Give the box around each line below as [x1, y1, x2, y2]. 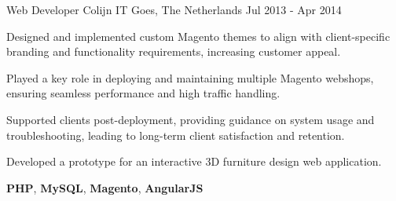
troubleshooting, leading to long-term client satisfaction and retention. [6, 126, 345, 143]
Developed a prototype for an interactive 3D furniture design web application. [6, 153, 382, 170]
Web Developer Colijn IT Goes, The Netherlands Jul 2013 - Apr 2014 [6, 2, 342, 17]
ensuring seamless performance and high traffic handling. [6, 85, 280, 101]
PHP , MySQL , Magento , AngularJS [6, 179, 203, 196]
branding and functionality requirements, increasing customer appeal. [6, 43, 341, 60]
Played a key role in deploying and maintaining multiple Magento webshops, [6, 69, 374, 86]
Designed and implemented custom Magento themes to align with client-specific [6, 27, 390, 44]
